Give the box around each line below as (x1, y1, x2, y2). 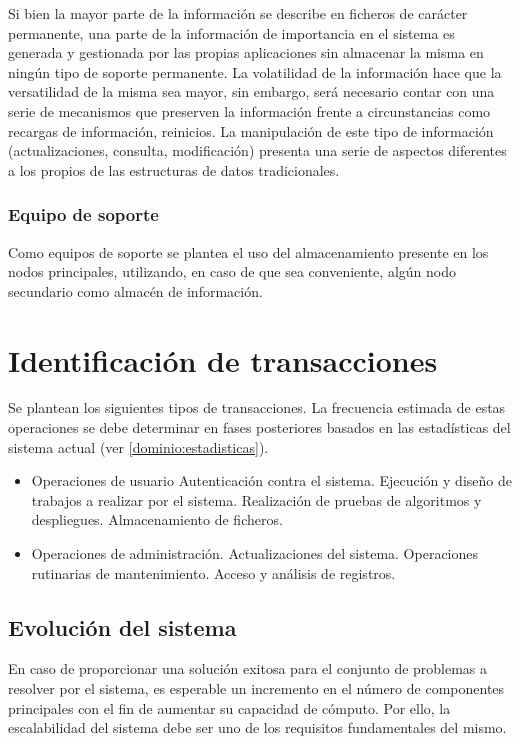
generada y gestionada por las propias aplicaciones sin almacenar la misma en (8, 42, 484, 63)
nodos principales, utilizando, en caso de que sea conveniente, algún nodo (8, 261, 456, 282)
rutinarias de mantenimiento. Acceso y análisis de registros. (31, 562, 396, 583)
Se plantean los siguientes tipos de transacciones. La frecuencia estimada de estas (8, 397, 506, 418)
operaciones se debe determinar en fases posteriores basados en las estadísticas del (8, 417, 511, 438)
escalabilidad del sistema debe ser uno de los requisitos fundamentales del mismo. (8, 717, 507, 738)
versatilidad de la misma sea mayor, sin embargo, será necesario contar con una (8, 81, 495, 102)
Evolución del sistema (8, 611, 237, 642)
